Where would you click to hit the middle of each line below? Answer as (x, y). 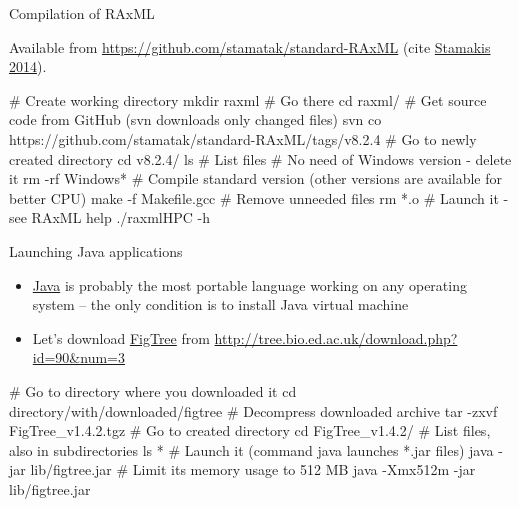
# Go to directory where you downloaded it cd (153, 390)
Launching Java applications (96, 250)
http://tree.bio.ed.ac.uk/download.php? (336, 337)
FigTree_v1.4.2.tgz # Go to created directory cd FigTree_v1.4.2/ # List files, (250, 430)
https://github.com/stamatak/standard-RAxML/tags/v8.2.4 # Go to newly (243, 138)
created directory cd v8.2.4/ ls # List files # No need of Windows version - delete (260, 158)
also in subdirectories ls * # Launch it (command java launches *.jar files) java (251, 449)
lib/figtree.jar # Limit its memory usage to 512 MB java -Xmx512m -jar (253, 469)
